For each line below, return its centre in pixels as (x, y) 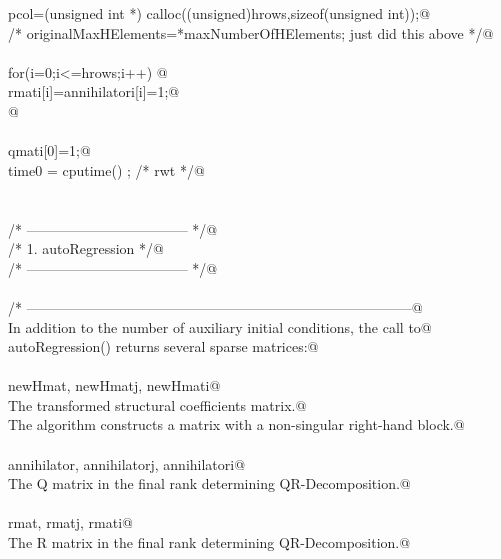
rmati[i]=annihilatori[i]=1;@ (94, 91)
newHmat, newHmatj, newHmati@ (114, 385)
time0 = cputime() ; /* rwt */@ (106, 169)
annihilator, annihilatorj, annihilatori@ (127, 463)
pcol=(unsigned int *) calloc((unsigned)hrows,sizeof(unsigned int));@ (219, 13)
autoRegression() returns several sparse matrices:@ (163, 346)
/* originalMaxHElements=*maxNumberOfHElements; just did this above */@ (251, 32)
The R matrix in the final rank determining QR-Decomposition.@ (209, 542)
